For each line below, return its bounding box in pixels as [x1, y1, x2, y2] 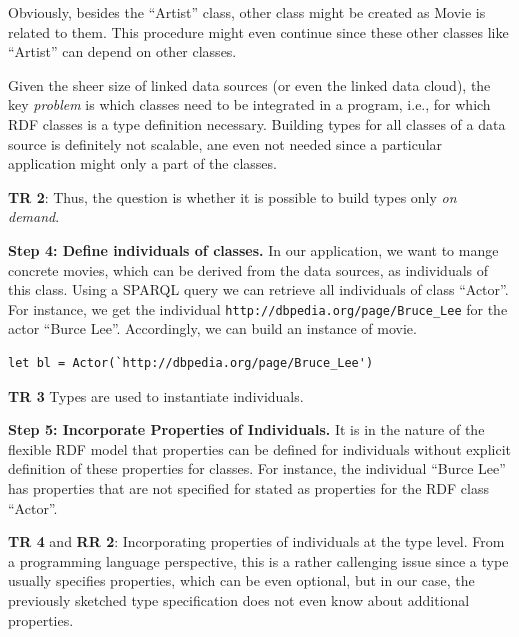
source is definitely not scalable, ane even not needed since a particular [8, 133, 443, 154]
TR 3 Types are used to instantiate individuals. [8, 385, 304, 406]
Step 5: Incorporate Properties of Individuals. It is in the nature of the [8, 419, 485, 440]
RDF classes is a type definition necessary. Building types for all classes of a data [8, 113, 506, 134]
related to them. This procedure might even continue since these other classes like [8, 21, 509, 42]
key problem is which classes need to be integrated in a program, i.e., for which [8, 94, 491, 115]
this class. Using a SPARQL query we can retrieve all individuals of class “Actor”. [8, 279, 509, 300]
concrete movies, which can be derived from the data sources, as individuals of [8, 259, 489, 280]
